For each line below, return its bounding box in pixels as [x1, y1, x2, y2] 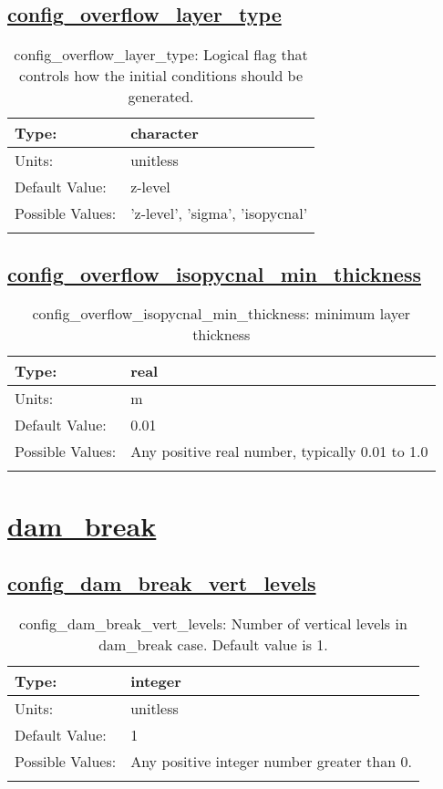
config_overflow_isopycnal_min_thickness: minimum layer [32, 303, 411, 325]
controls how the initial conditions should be [19, 65, 304, 87]
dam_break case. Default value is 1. [98, 633, 328, 655]
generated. [128, 86, 194, 108]
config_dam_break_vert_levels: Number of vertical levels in [19, 612, 407, 634]
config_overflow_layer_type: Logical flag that [14, 44, 308, 66]
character [130, 122, 199, 144]
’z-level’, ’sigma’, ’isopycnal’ [130, 202, 308, 224]
